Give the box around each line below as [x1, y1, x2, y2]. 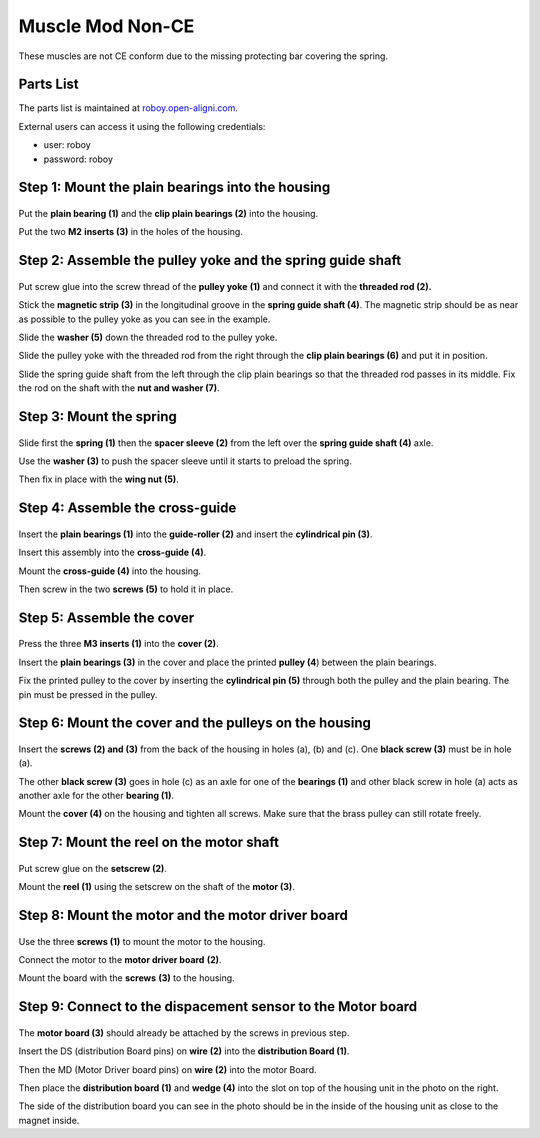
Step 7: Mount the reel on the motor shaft [18, 834, 280, 851]
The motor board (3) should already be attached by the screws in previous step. [18, 1026, 350, 1039]
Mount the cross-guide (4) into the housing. [18, 565, 202, 577]
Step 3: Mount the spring [18, 408, 177, 425]
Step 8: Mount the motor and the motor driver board [18, 907, 349, 924]
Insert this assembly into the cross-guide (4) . [18, 546, 207, 559]
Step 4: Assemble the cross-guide [18, 500, 237, 517]
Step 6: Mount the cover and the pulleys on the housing [18, 715, 372, 732]
